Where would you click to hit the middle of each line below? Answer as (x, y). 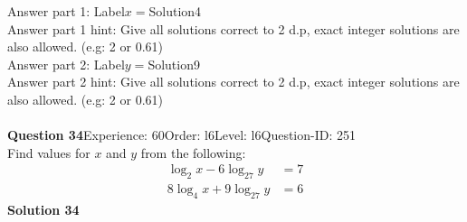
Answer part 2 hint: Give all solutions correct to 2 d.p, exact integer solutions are (233, 82)
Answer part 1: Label (66, 11)
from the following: (193, 152)
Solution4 (175, 11)
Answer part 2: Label (66, 64)
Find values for (49, 152)
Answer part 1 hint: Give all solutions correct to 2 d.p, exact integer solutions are (233, 28)
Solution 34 (43, 209)
